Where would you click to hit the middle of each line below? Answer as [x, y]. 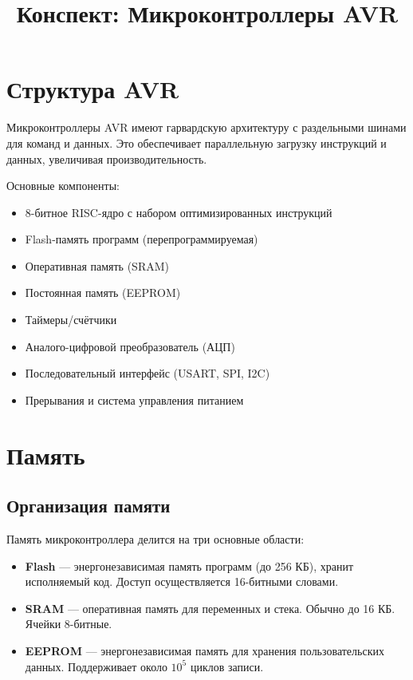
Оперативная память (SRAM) [97, 265]
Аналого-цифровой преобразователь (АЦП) [130, 346]
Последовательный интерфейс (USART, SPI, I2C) [147, 373]
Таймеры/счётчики [71, 320]
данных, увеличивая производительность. [107, 158]
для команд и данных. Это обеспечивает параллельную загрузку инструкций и [197, 142]
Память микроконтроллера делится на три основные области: [155, 539]
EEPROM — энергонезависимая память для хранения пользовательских [205, 650]
